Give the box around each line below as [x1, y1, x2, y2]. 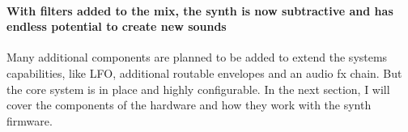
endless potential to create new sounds [6, 18, 227, 35]
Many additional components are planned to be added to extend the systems [6, 49, 388, 66]
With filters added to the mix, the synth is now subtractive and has [6, 2, 393, 19]
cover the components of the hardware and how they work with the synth [6, 96, 372, 113]
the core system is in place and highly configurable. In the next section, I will [6, 80, 390, 97]
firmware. [6, 112, 53, 129]
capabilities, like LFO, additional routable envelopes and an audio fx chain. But [6, 64, 402, 81]
